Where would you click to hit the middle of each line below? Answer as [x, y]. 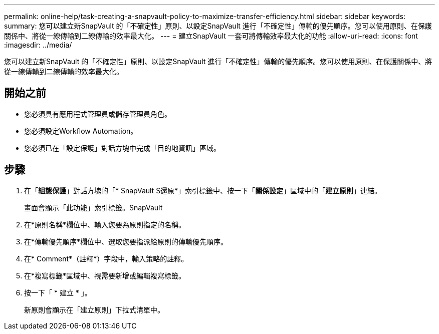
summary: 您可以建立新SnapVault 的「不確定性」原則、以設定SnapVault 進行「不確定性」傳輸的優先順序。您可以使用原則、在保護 [218, 26]
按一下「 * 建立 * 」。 [58, 292]
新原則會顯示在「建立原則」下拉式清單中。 [94, 309]
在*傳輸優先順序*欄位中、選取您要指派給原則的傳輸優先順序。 [126, 241]
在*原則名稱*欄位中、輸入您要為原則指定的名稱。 [105, 224]
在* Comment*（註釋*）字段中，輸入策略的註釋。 [106, 258]
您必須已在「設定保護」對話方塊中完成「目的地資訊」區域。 [122, 148]
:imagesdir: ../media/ [38, 45]
